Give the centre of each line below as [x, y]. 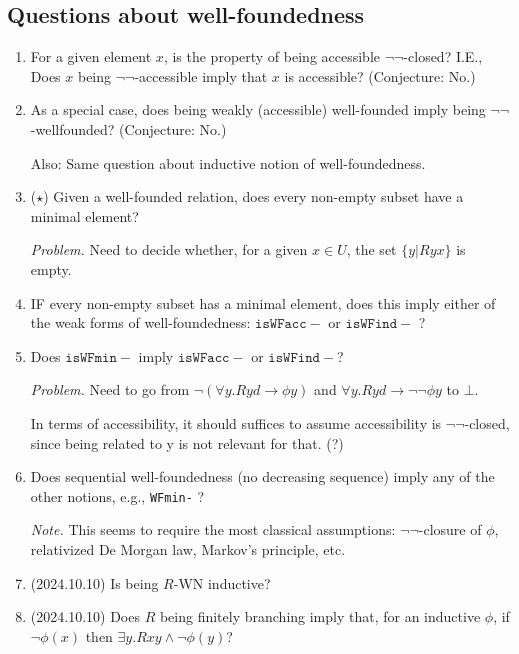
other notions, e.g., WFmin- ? [117, 495]
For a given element [91, 56]
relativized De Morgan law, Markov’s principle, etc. [188, 548]
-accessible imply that [201, 75]
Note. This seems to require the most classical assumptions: [213, 529]
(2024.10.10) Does [85, 616]
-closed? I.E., [443, 56]
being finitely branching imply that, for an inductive [320, 616]
